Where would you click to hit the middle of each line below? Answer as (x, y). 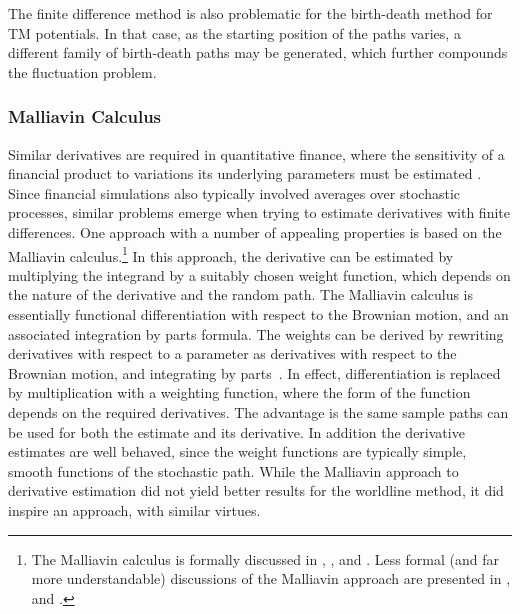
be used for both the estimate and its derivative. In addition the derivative (236, 431)
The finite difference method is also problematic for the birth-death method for (250, 13)
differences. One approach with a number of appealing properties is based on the (255, 231)
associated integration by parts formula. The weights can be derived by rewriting (256, 333)
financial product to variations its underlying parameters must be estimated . (245, 173)
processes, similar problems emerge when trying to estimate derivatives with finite (259, 212)
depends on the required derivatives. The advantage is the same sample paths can (258, 411)
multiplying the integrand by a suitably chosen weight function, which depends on (259, 274)
